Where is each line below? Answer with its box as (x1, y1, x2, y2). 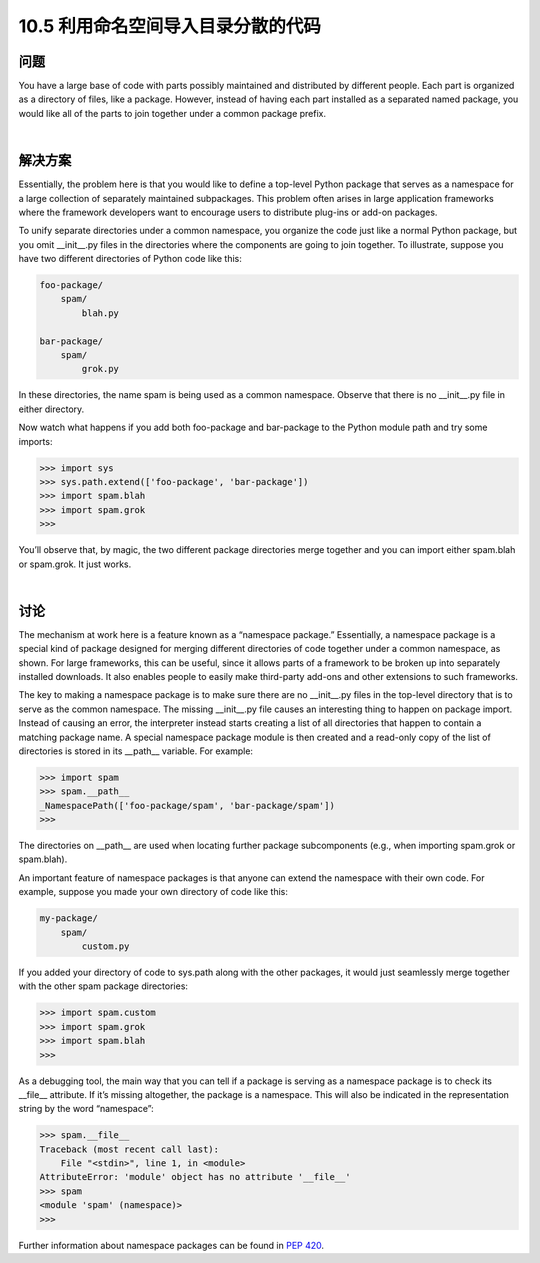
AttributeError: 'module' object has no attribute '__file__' (39, 1171, 351, 1183)
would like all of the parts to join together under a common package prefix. (18, 107, 327, 119)
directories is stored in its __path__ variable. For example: (18, 745, 254, 757)
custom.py (81, 941, 130, 952)
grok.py (81, 363, 120, 375)
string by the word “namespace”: (18, 1103, 154, 1115)
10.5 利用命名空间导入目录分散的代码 (18, 15, 322, 37)
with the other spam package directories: (18, 980, 189, 992)
